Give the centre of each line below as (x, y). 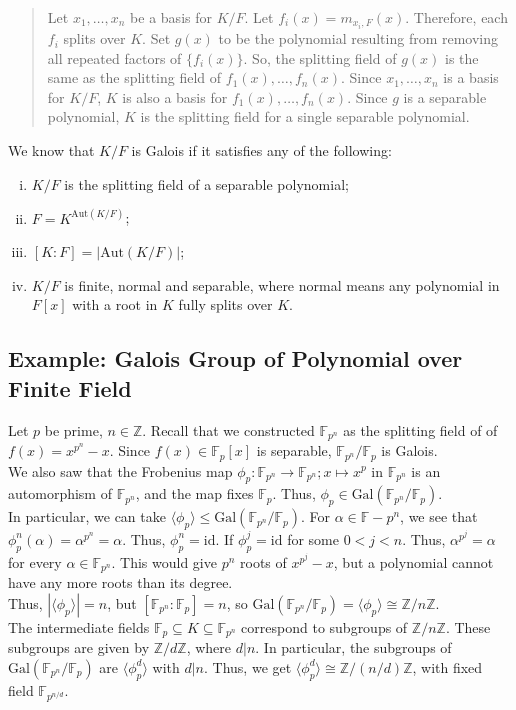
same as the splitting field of (134, 77)
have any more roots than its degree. (120, 582)
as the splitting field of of (420, 429)
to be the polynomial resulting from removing (358, 38)
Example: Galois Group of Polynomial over (235, 358)
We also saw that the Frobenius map (120, 470)
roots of (263, 561)
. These (468, 626)
